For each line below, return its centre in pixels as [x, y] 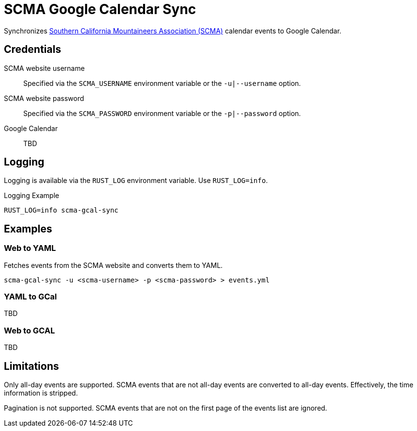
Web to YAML [30, 248]
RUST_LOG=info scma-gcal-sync [61, 210]
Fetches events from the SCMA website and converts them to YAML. [113, 265]
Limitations [32, 366]
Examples [28, 229]
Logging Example [32, 196]
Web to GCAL [30, 330]
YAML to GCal [31, 297]
